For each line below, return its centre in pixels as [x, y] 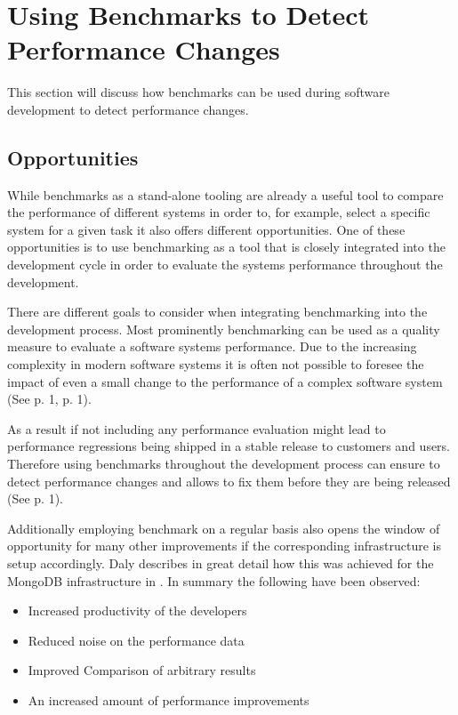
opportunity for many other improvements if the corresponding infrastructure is [224, 546]
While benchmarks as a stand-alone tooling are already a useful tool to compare [225, 194]
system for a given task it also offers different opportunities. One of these [206, 229]
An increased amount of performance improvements [169, 699]
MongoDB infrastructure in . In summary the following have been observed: [214, 580]
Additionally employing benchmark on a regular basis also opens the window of [224, 528]
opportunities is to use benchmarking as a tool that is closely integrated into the [226, 247]
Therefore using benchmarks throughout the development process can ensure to [224, 464]
